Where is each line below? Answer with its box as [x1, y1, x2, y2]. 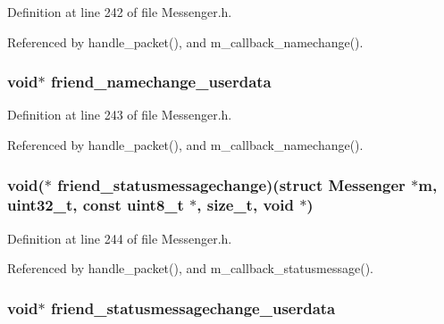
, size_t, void [197, 194, 294, 216]
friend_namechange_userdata [50, 71, 272, 93]
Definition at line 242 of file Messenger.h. [7, 3, 232, 21]
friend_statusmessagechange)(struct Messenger [57, 173, 406, 195]
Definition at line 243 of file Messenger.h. [7, 105, 232, 124]
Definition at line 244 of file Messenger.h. [7, 228, 232, 247]
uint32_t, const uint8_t [7, 194, 184, 216]
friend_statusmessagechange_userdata [50, 296, 336, 319]
